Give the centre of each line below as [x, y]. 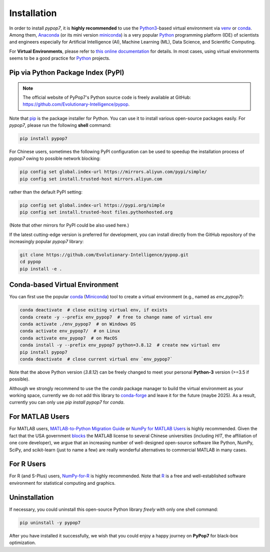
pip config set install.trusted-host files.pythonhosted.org [96, 212]
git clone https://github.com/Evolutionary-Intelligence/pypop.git [104, 255]
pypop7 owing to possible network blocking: [55, 158]
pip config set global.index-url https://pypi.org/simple [92, 205]
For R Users [27, 464]
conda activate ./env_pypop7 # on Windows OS [78, 324]
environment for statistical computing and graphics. [62, 483]
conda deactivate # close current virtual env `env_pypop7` [96, 359]
